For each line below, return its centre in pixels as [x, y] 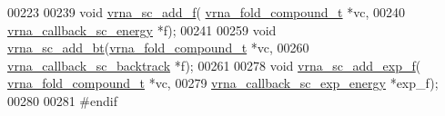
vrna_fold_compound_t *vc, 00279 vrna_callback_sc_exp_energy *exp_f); [223, 83]
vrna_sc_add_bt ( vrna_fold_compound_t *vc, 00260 [158, 48]
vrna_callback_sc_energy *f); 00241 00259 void [142, 29]
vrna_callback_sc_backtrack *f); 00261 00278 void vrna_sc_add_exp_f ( [214, 65]
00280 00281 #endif [62, 100]
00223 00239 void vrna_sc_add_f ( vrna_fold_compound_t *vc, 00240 [206, 12]
